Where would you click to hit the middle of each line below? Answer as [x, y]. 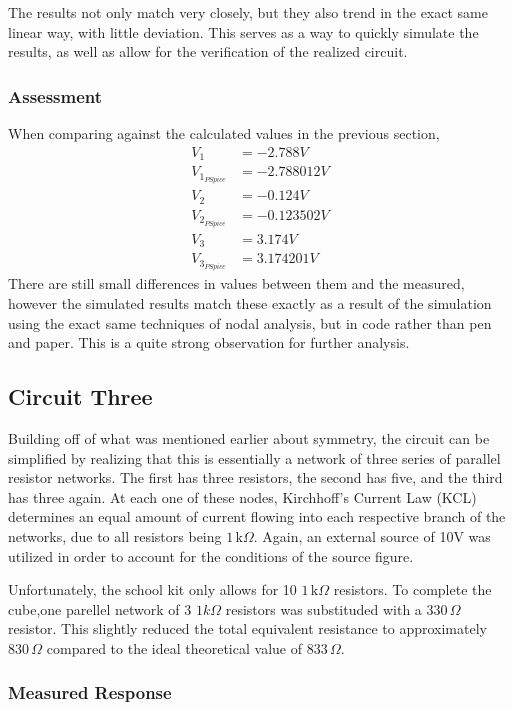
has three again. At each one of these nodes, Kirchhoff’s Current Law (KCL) [242, 496]
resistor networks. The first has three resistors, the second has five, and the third [255, 477]
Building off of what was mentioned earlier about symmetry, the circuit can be [249, 438]
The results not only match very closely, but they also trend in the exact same [248, 12]
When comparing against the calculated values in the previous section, [224, 133]
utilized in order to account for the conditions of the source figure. [211, 555]
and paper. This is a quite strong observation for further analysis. [209, 342]
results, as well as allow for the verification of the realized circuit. [208, 51]
